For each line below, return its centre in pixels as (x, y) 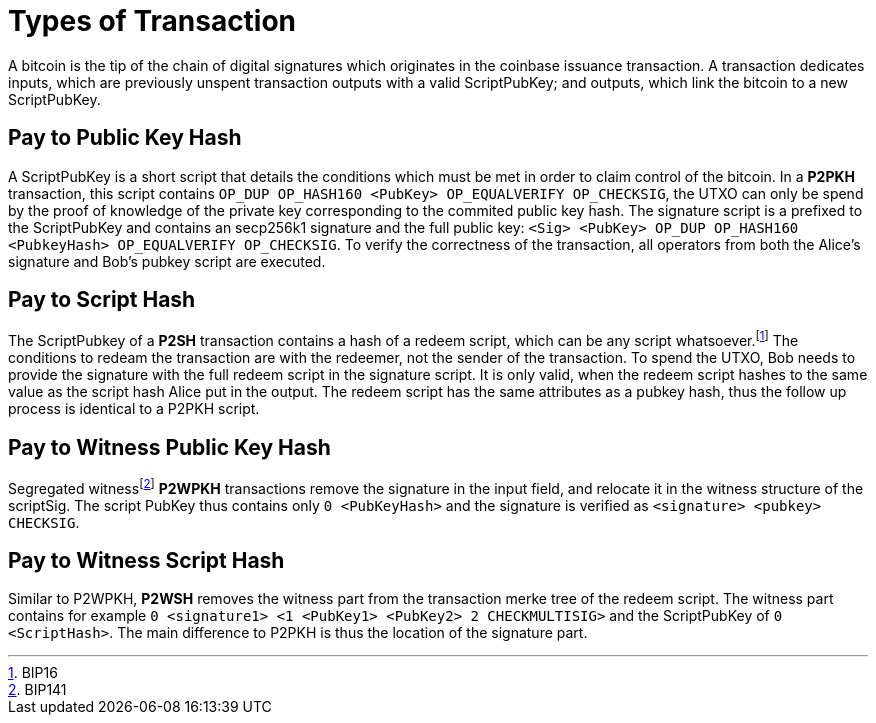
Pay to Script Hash (102, 300)
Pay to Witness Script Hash (146, 561)
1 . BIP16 (33, 673)
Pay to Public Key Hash (125, 138)
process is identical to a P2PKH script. (134, 409)
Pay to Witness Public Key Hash (169, 447)
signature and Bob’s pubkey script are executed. (167, 261)
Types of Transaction (152, 21)
